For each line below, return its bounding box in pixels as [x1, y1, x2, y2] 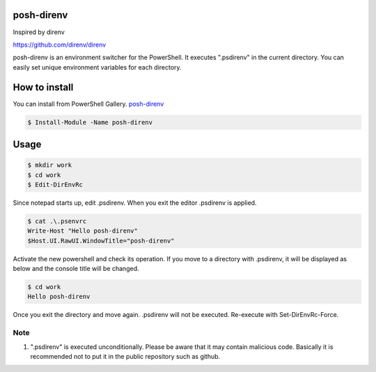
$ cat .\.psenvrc [27, 217, 87, 225]
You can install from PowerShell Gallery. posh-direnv [13, 100, 164, 108]
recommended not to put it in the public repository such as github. [30, 352, 221, 360]
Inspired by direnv [13, 28, 65, 36]
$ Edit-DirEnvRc [27, 180, 84, 188]
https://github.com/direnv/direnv [13, 40, 107, 49]
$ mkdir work [27, 161, 72, 169]
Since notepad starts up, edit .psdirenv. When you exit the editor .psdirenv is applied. [13, 199, 257, 207]
